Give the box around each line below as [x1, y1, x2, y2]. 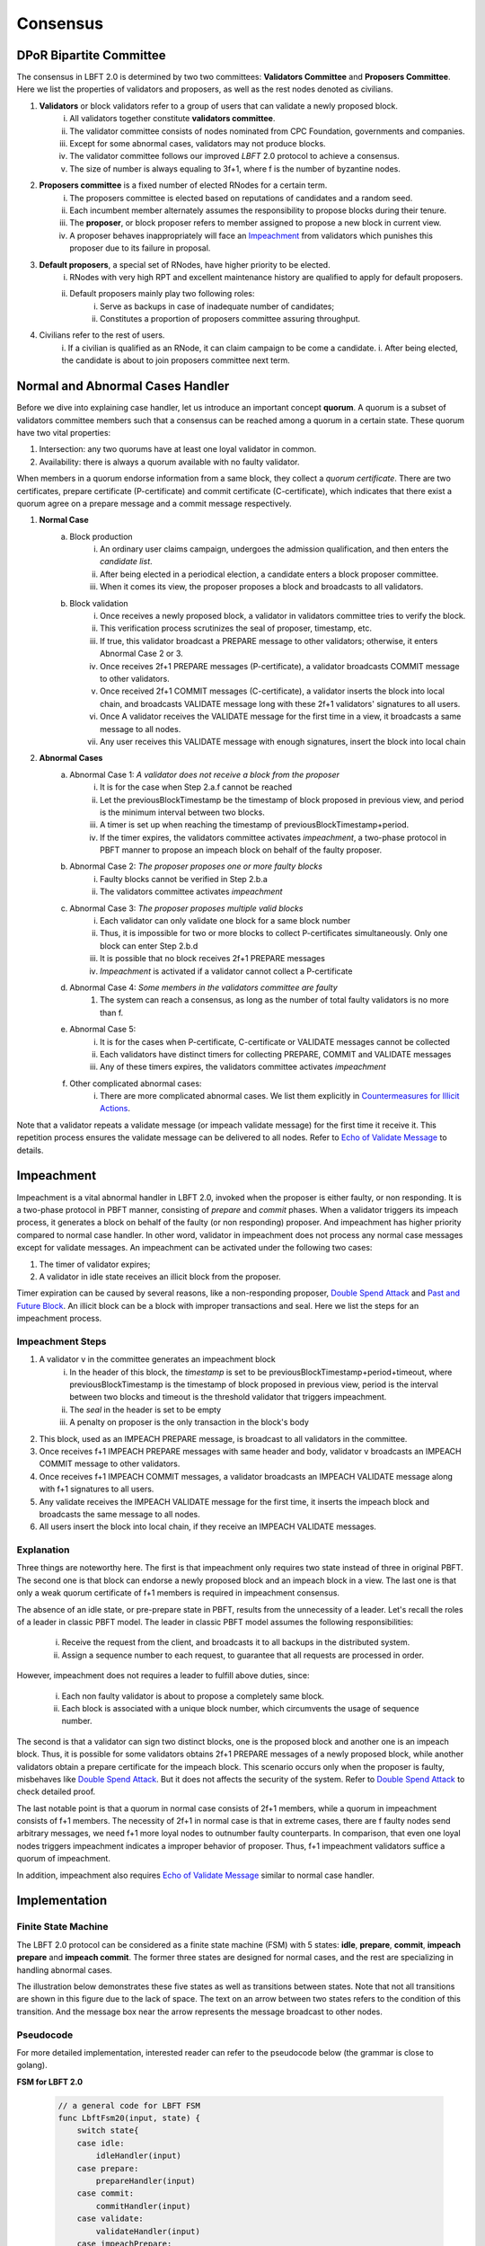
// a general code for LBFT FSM [57, 2100, 201, 2110]
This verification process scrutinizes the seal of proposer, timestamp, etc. [100, 623, 373, 633]
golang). [16, 2060, 48, 2071]
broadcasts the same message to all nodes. [39, 1508, 201, 1519]
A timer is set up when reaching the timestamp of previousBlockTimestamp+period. [100, 819, 410, 830]
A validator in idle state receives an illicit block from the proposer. [39, 1271, 282, 1282]
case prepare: [76, 2163, 139, 2173]
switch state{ [76, 2126, 139, 2135]
